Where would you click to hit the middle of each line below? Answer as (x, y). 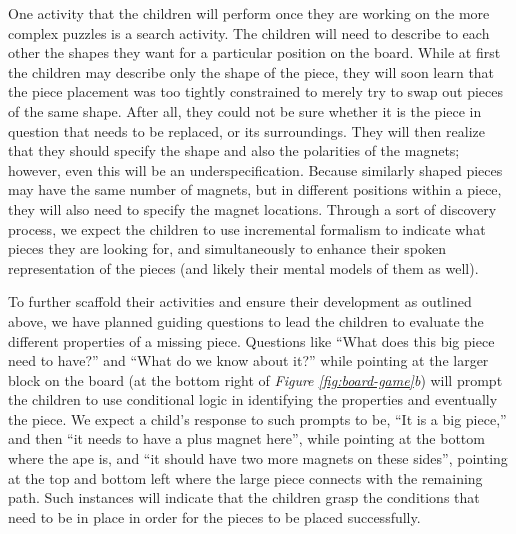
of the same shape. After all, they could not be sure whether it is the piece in (245, 110)
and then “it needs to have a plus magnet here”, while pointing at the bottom (246, 438)
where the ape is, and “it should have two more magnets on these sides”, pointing (258, 458)
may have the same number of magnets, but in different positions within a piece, (255, 189)
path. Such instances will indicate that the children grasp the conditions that (244, 497)
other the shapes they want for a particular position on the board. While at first (254, 52)
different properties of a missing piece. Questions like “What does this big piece (251, 340)
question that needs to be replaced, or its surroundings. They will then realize (246, 130)
